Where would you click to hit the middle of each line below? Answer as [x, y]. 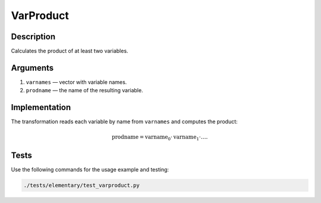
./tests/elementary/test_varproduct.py [81, 185]
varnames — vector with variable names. [76, 82]
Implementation [41, 107]
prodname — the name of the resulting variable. [84, 90]
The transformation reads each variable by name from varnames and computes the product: [124, 121]
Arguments [32, 68]
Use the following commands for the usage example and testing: [90, 169]
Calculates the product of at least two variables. [70, 51]
